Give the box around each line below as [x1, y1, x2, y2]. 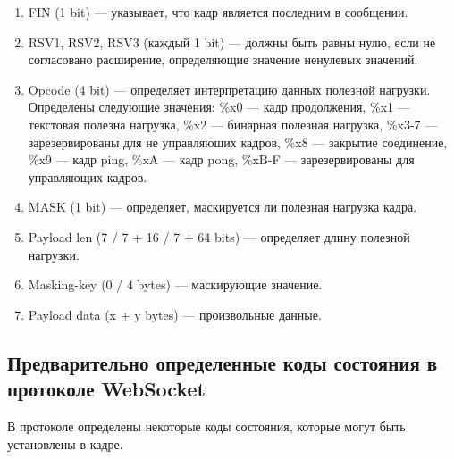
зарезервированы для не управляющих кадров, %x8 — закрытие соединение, [28, 132, 448, 151]
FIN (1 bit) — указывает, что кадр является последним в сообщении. [28, 3, 408, 21]
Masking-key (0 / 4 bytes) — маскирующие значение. [28, 275, 323, 294]
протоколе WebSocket [7, 375, 206, 403]
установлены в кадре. [7, 434, 123, 453]
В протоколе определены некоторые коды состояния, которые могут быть [7, 416, 406, 435]
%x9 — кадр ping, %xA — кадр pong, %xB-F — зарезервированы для [28, 150, 415, 169]
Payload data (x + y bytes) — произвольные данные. [28, 305, 322, 323]
